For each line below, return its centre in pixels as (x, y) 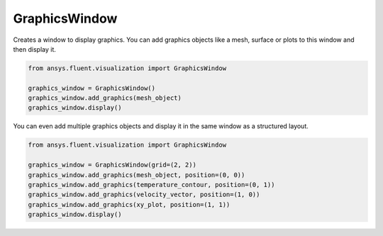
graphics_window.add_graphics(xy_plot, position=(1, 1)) (129, 204)
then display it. (35, 49)
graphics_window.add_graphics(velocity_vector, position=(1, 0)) (144, 195)
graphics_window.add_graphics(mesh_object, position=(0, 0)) (137, 175)
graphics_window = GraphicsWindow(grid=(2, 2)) (112, 165)
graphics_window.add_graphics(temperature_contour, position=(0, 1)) (151, 185)
